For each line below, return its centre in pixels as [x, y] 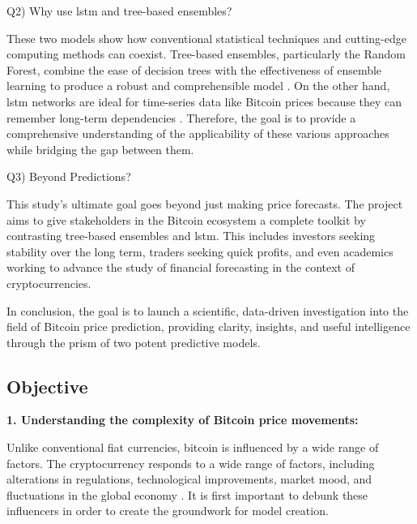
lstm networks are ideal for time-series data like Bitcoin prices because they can [204, 101]
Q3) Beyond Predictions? [69, 176]
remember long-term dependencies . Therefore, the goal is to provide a [181, 117]
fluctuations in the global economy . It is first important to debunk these [187, 494]
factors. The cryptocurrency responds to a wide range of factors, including [191, 463]
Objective [47, 386]
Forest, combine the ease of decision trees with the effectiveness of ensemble [194, 69]
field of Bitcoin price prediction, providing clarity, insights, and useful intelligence [208, 326]
